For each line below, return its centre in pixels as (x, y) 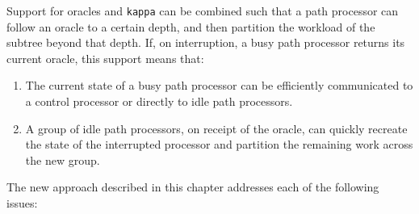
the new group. (63, 159)
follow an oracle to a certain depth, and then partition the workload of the (191, 26)
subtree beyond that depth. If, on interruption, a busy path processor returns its (206, 42)
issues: (22, 203)
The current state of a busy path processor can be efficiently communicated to (219, 85)
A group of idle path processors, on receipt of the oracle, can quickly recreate (216, 128)
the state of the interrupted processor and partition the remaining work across (219, 144)
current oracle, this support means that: (105, 58)
